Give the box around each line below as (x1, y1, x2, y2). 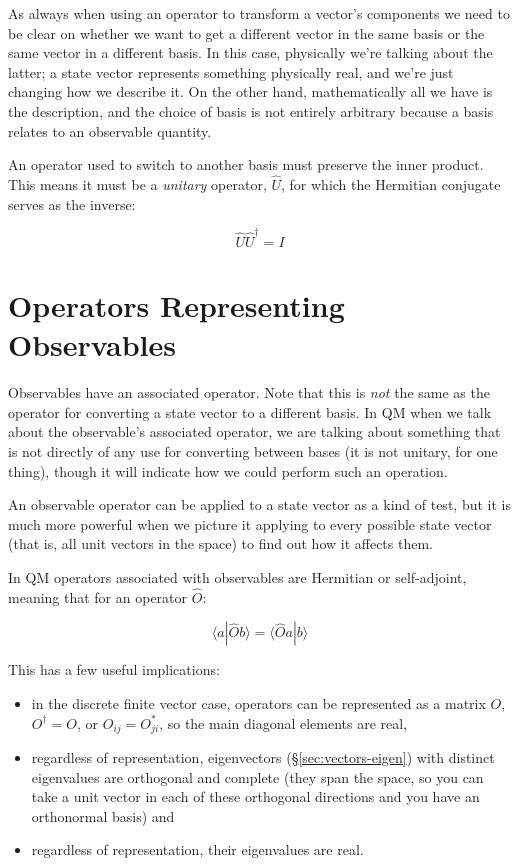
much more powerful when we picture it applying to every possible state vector (8, 513, 492, 534)
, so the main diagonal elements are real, (159, 712, 408, 733)
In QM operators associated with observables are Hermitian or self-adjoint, (8, 566, 467, 587)
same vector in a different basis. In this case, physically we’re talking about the (8, 42, 493, 63)
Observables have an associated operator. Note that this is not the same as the (8, 382, 490, 403)
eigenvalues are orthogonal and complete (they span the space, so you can (31, 766, 484, 787)
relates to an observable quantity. (8, 120, 212, 141)
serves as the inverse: (8, 193, 136, 214)
